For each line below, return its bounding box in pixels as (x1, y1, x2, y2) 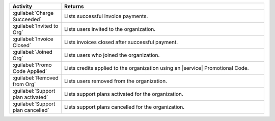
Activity (12, 3, 33, 10)
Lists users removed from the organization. (64, 77, 168, 85)
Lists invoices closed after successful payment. (64, 38, 178, 46)
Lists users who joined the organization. (64, 52, 160, 58)
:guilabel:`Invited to (12, 23, 59, 29)
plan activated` (12, 94, 48, 101)
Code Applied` (12, 68, 47, 74)
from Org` (12, 81, 36, 88)
